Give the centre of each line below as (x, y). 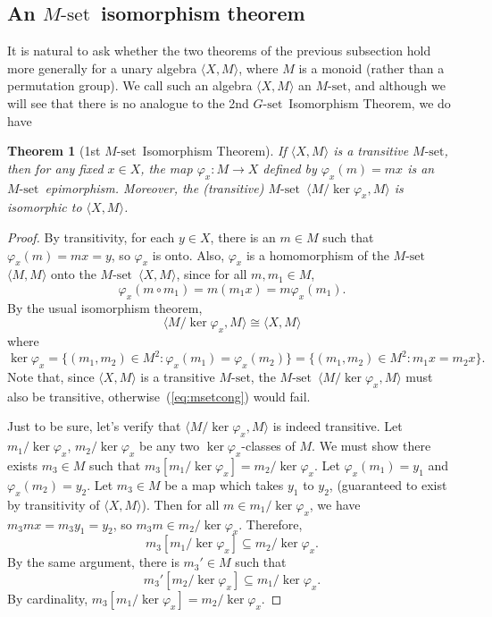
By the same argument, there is (93, 562)
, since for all (212, 274)
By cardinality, (48, 598)
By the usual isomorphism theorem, (105, 307)
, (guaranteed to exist (388, 485)
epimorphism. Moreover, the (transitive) (154, 187)
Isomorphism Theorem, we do (370, 102)
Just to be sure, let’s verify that (94, 426)
